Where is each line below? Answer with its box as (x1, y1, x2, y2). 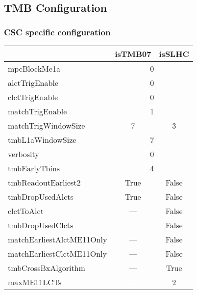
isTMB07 (115, 48, 151, 59)
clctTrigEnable (8, 91, 58, 103)
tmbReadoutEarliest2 (8, 177, 81, 188)
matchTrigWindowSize (8, 120, 85, 131)
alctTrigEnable (8, 77, 58, 88)
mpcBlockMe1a (8, 63, 60, 74)
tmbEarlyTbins (8, 162, 60, 174)
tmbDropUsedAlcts (8, 191, 74, 202)
